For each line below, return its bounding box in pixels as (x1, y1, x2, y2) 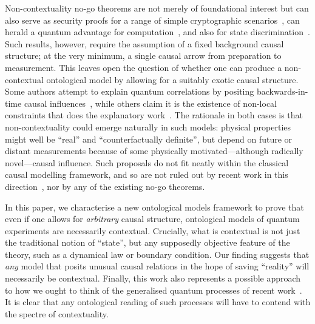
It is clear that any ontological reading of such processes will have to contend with (5, 295, 311, 308)
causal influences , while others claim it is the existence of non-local (24, 96, 277, 109)
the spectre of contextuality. (5, 307, 109, 320)
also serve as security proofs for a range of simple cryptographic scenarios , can (5, 13, 300, 26)
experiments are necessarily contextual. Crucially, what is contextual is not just (5, 224, 300, 237)
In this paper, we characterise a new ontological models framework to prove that (5, 200, 304, 213)
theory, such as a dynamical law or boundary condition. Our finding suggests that (5, 248, 310, 260)
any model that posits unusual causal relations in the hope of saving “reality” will (5, 260, 310, 272)
